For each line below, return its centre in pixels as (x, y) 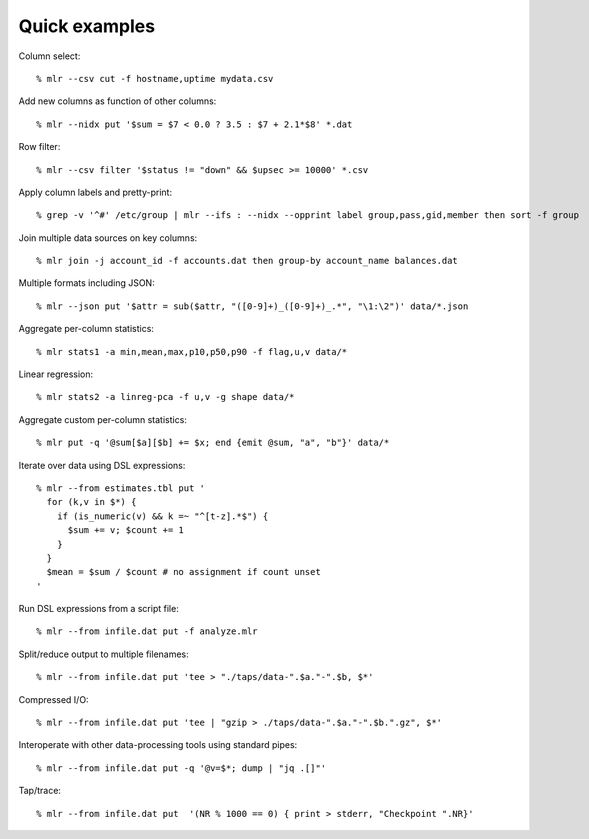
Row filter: (39, 147)
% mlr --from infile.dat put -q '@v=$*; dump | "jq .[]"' (181, 768)
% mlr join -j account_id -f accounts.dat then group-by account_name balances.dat (247, 261)
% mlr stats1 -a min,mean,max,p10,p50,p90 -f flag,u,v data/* (192, 351)
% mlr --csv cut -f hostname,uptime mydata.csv (155, 78)
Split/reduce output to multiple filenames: (103, 654)
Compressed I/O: (53, 699)
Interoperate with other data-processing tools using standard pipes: (158, 745)
